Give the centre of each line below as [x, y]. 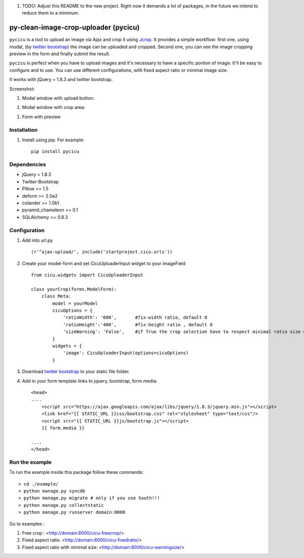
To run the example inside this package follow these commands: [77, 472]
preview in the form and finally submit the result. [60, 54]
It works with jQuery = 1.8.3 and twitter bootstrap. [61, 80]
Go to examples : [27, 524]
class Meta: [56, 296]
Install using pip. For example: [53, 140]
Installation [24, 130]
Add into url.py [37, 240]
